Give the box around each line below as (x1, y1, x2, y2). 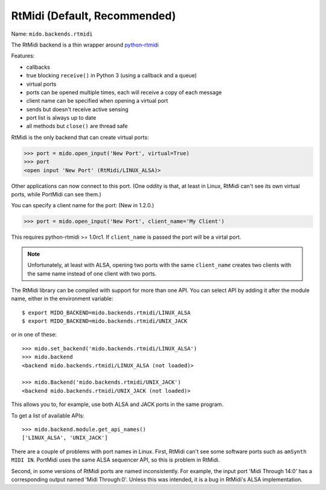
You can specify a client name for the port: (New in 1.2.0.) (11, 202, 155, 209)
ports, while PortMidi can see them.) (11, 190, 102, 198)
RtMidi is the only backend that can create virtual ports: (11, 134, 149, 141)
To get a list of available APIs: (11, 411, 85, 419)
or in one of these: (11, 331, 57, 338)
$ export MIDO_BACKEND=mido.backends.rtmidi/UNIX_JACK (22, 318, 188, 324)
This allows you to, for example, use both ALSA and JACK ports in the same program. (11, 401, 223, 408)
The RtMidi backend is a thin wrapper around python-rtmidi (11, 41, 159, 48)
